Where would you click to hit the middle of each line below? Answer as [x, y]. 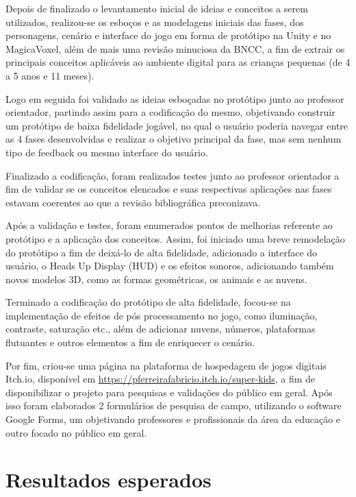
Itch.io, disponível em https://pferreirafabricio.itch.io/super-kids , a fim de [161, 379]
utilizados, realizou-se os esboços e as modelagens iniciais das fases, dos [155, 22]
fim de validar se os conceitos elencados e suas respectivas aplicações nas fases [169, 189]
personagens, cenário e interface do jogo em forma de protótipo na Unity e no [168, 35]
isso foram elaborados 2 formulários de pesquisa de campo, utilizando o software [174, 405]
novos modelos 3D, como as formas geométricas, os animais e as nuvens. [156, 279]
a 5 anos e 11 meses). [50, 75]
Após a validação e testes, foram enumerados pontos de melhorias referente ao [169, 225]
